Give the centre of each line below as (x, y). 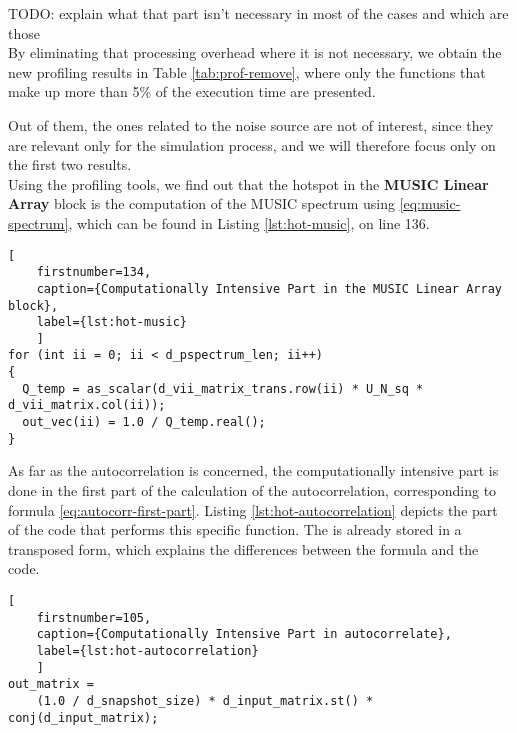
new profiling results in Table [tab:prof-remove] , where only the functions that (247, 71)
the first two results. (70, 164)
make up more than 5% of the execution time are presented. (192, 91)
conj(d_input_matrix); (83, 717)
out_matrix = (51, 684)
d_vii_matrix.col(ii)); (87, 405)
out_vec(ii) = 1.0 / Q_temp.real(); (144, 422)
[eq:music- (430, 203)
